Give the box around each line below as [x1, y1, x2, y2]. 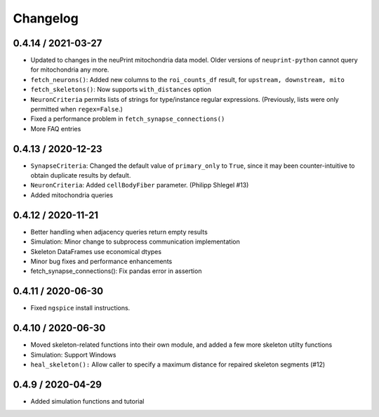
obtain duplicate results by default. [30, 171, 131, 180]
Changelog [13, 11, 79, 26]
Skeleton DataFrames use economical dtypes [30, 247, 161, 256]
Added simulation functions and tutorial [30, 397, 145, 405]
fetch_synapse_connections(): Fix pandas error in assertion [30, 267, 202, 275]
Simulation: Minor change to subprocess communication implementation [30, 237, 240, 246]
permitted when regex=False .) [30, 105, 123, 114]
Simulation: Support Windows [30, 350, 117, 359]
